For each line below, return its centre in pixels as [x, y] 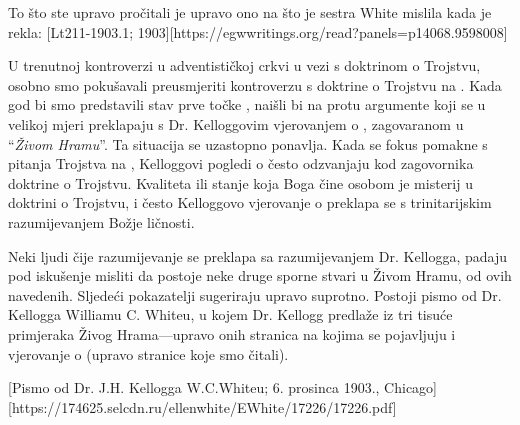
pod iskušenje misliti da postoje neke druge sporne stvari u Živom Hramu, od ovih [260, 275]
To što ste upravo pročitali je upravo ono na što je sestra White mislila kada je [250, 12]
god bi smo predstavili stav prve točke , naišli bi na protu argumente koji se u [247, 104]
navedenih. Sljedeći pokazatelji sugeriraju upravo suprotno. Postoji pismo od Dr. [255, 294]
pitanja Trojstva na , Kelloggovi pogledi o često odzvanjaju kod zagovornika [241, 163]
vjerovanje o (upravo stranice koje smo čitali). [148, 353]
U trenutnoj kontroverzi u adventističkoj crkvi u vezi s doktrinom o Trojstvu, [244, 65]
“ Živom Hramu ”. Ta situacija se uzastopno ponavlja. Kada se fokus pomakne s [248, 143]
